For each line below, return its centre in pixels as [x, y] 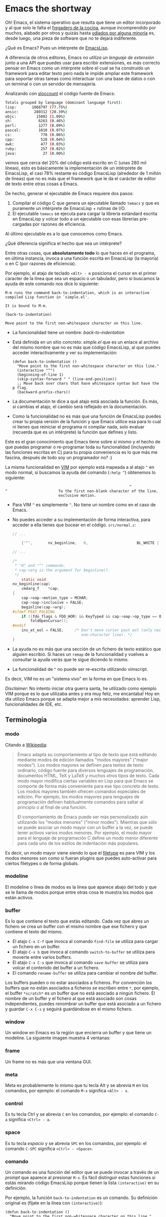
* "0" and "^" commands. [40, 566]
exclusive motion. [77, 496]
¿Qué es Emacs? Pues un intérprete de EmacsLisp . [57, 48]
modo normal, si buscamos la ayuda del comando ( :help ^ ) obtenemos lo [81, 473]
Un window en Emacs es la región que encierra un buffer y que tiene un [78, 1033]
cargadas [22, 224]
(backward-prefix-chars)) [44, 392]
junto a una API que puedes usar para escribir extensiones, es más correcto [83, 63]
